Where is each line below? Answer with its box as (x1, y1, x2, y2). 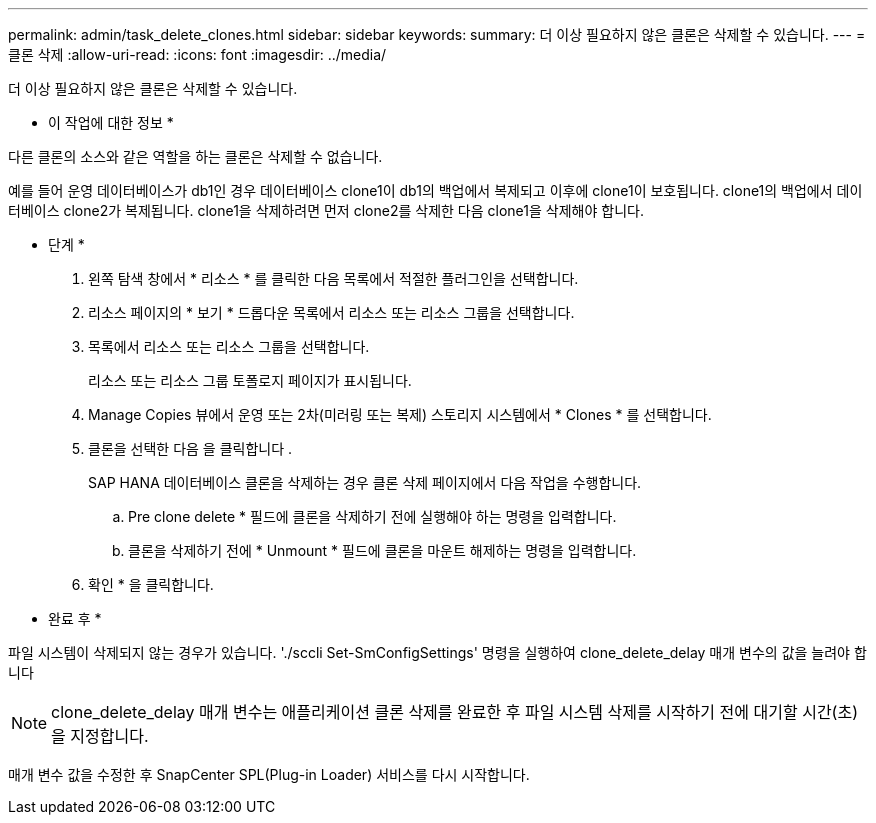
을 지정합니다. (51, 726, 149, 746)
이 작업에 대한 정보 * (48, 114, 174, 131)
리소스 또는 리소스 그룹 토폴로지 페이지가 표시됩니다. (88, 372, 412, 389)
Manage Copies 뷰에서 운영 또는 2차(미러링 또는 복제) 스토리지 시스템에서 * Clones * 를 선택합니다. (88, 406, 712, 423)
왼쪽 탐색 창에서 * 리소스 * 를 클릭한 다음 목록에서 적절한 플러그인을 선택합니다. (88, 270, 579, 287)
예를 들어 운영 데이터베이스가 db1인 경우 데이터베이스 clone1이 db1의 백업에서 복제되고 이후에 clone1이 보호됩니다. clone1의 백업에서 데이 (8, 182, 863, 199)
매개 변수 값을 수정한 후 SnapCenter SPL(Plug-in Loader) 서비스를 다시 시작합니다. (8, 766, 530, 783)
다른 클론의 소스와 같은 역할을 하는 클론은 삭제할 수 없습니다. (8, 148, 383, 165)
